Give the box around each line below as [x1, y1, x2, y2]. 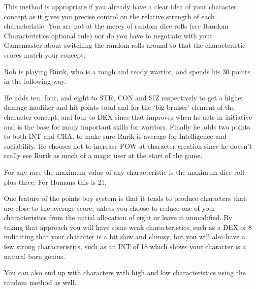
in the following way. [4, 76, 66, 86]
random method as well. [4, 277, 77, 287]
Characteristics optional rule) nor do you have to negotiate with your [4, 30, 213, 40]
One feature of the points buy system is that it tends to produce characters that [4, 193, 246, 203]
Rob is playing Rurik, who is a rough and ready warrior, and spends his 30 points [4, 66, 251, 76]
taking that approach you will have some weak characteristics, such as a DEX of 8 [4, 222, 252, 232]
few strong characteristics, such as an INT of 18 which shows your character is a [4, 241, 246, 252]
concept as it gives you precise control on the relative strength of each [4, 11, 215, 21]
